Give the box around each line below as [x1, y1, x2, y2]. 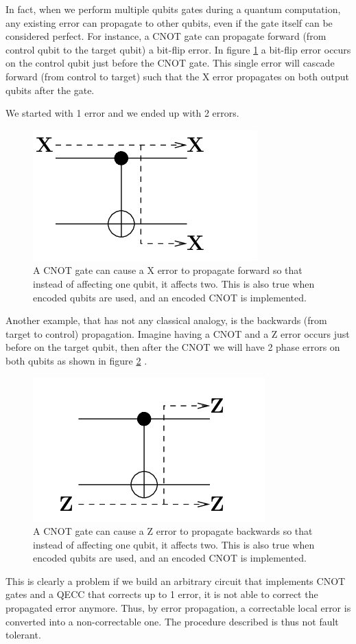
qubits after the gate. [5, 82, 95, 97]
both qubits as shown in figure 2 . [5, 353, 147, 367]
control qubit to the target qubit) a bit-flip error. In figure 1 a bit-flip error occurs [5, 42, 351, 56]
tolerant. [5, 628, 41, 642]
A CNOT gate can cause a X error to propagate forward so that [33, 263, 302, 277]
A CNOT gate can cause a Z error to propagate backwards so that [33, 524, 313, 538]
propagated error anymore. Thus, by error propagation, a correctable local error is [5, 601, 351, 615]
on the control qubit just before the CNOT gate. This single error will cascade [5, 56, 335, 70]
